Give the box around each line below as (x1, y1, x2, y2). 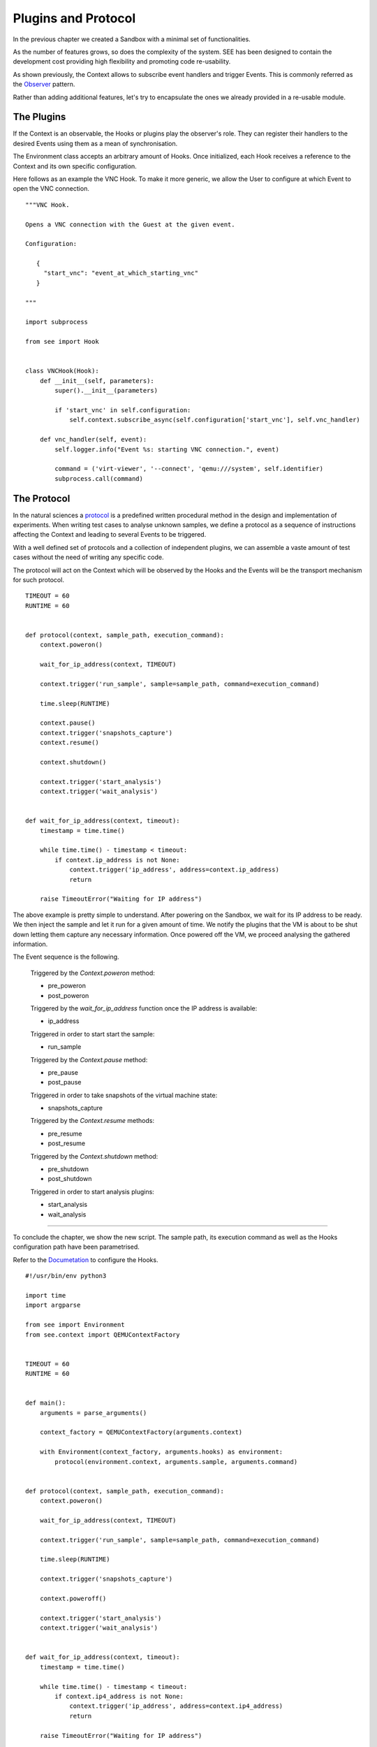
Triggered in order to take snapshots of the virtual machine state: (30, 1091, 218, 1099)
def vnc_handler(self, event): (39, 435, 147, 444)
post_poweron (47, 991, 89, 999)
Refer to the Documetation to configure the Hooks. (13, 1255, 158, 1264)
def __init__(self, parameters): (39, 377, 155, 384)
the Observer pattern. (13, 80, 75, 89)
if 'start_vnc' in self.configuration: (54, 406, 191, 414)
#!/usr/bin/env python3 (25, 1272, 107, 1280)
